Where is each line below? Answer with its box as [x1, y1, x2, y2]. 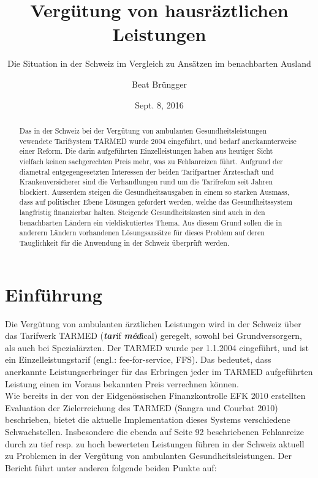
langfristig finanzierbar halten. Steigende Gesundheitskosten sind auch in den [19, 207, 265, 218]
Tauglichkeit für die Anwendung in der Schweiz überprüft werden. [19, 238, 230, 248]
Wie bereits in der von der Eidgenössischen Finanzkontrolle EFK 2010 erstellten [5, 389, 306, 402]
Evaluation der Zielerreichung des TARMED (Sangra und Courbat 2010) [5, 401, 278, 414]
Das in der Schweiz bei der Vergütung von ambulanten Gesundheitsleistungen [19, 125, 267, 135]
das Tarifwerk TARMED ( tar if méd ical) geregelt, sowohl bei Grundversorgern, [5, 329, 302, 342]
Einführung [5, 281, 102, 306]
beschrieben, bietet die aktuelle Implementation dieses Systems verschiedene [5, 413, 290, 426]
